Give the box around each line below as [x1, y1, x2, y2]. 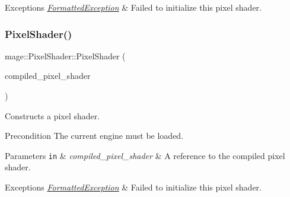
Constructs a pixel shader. [5, 109, 100, 122]
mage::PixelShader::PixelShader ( [5, 49, 126, 62]
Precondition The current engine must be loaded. [5, 129, 184, 142]
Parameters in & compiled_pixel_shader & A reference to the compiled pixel [5, 149, 285, 161]
